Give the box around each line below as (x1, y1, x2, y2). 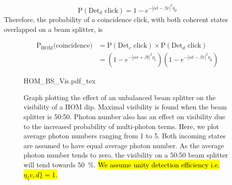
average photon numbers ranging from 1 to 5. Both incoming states (24, 131, 226, 141)
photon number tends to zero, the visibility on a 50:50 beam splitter (24, 150, 228, 160)
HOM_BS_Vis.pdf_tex (24, 76, 96, 86)
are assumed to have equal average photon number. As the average (24, 140, 224, 150)
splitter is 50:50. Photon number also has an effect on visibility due (24, 111, 225, 121)
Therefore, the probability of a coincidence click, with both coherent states (4, 14, 228, 24)
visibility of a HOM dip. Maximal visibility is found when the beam (24, 102, 227, 112)
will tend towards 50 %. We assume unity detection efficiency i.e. (24, 159, 220, 169)
